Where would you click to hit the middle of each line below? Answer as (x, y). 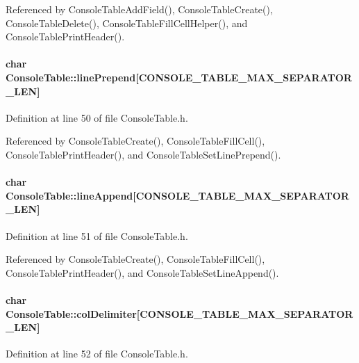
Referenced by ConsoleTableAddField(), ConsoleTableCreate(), (139, 9)
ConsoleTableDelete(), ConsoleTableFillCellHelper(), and (127, 23)
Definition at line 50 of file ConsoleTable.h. (97, 117)
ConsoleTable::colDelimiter (71, 313)
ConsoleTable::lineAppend (69, 195)
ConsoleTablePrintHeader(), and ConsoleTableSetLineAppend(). (142, 272)
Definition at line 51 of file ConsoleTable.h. (97, 235)
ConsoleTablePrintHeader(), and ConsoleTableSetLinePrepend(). (143, 154)
